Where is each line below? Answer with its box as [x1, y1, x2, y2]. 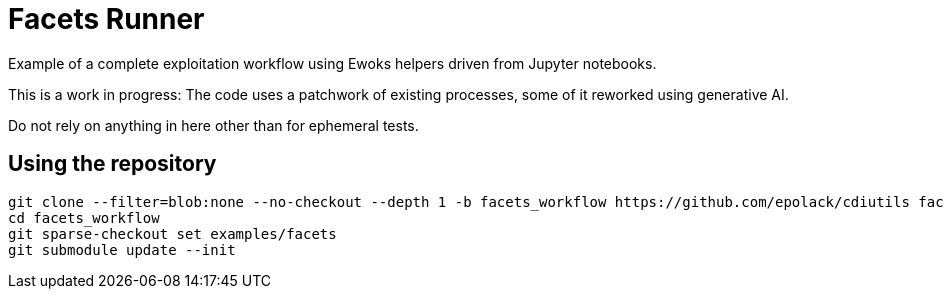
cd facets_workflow [8, 209, 160, 226]
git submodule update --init [8, 241, 236, 258]
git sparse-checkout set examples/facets [8, 225, 337, 242]
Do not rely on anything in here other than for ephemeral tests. [8, 116, 419, 134]
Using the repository [8, 151, 217, 177]
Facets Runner [8, 2, 205, 36]
